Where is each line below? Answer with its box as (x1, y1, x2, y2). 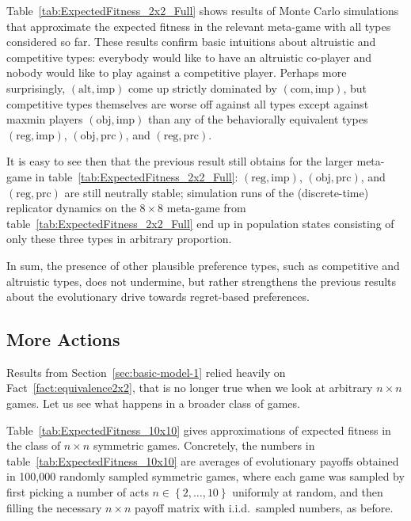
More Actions (6, 327, 120, 352)
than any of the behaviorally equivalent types (148, 111, 368, 127)
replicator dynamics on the (6, 200, 136, 216)
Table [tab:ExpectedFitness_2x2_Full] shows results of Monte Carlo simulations (6, 2, 399, 18)
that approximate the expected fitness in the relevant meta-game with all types (6, 17, 391, 34)
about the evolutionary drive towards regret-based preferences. (6, 288, 310, 305)
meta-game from (166, 200, 246, 216)
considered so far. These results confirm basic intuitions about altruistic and (6, 33, 376, 50)
